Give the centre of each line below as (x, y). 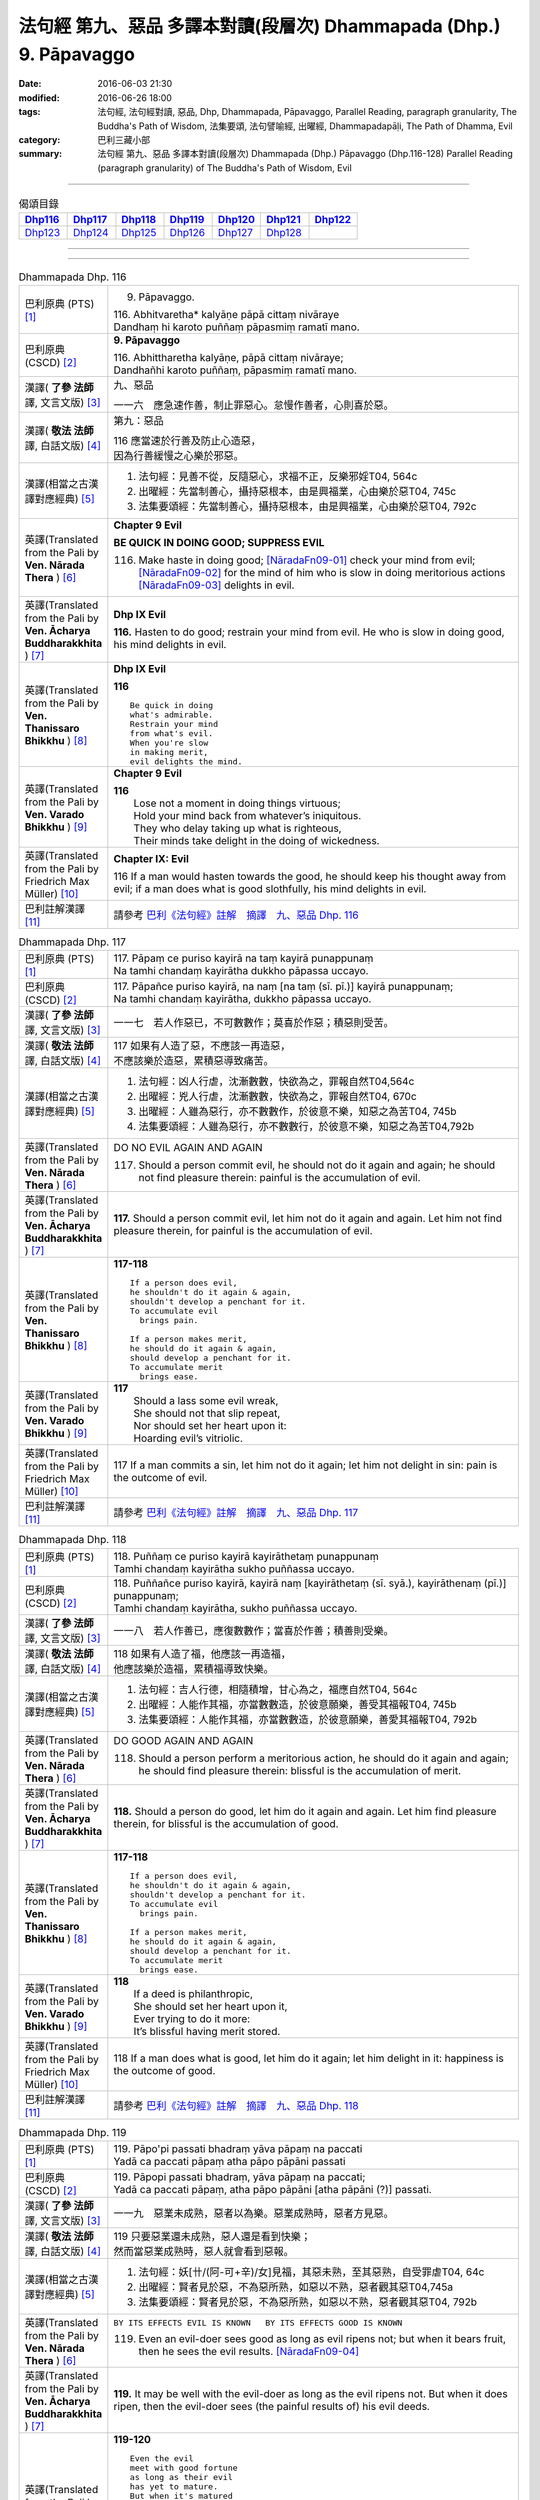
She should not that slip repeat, (207, 1413)
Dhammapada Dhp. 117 (72, 942)
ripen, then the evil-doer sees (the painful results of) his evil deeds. (271, 2406)
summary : (40, 154)
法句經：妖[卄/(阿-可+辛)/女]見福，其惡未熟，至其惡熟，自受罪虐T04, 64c (311, 2272)
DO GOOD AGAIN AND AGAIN (183, 1740)
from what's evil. (171, 733)
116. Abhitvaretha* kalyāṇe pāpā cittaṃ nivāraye (226, 314)
